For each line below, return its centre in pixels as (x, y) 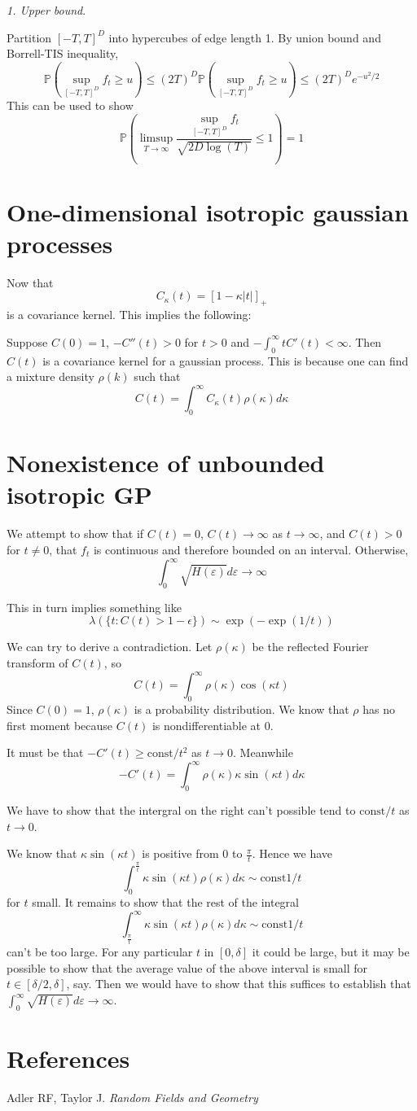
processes (60, 243)
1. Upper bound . (46, 10)
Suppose (27, 341)
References (68, 1058)
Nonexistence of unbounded (166, 463)
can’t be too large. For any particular (100, 952)
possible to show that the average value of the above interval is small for (187, 967)
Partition (29, 37)
